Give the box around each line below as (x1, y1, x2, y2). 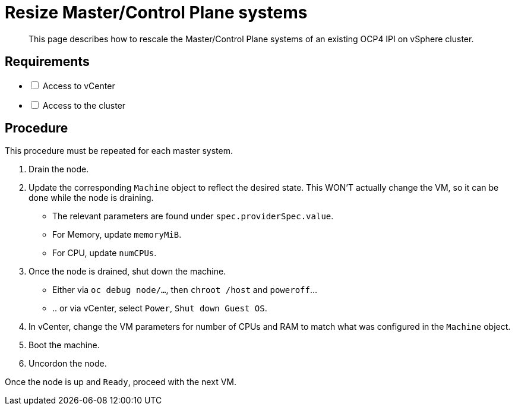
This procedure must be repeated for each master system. (5, 146, 233, 156)
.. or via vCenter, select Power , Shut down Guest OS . (52, 303, 267, 314)
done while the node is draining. (29, 193, 154, 203)
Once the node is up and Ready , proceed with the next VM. (5, 377, 236, 387)
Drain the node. (29, 164, 89, 175)
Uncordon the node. (29, 358, 107, 369)
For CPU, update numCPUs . (52, 248, 157, 258)
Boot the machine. (29, 340, 100, 351)
